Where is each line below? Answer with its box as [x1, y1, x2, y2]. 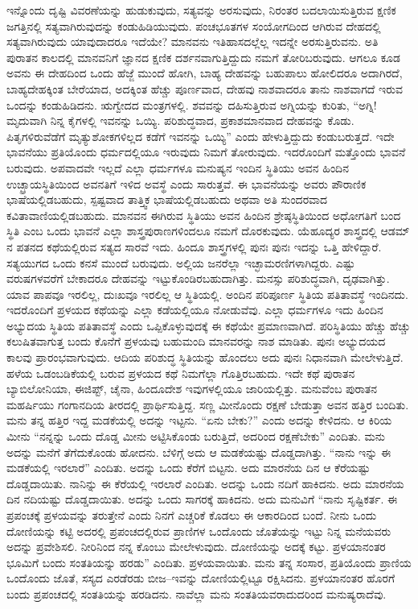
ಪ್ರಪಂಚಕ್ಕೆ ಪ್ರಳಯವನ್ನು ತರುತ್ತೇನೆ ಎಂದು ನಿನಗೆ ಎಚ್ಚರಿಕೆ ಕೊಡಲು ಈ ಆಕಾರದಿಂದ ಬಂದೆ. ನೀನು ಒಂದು [6, 507, 377, 523]
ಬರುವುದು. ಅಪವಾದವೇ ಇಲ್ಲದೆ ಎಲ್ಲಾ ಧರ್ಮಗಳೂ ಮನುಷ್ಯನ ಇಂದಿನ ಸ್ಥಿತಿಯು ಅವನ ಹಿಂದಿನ [6, 159, 349, 176]
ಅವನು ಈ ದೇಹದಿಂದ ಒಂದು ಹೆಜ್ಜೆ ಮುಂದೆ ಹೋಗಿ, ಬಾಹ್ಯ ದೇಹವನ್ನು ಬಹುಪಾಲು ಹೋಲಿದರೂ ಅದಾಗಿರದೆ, [6, 64, 403, 81]
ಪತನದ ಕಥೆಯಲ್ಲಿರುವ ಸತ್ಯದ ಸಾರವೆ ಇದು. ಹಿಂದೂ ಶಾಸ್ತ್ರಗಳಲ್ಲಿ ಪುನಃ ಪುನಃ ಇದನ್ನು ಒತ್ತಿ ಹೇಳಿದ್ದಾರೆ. [16, 238, 382, 255]
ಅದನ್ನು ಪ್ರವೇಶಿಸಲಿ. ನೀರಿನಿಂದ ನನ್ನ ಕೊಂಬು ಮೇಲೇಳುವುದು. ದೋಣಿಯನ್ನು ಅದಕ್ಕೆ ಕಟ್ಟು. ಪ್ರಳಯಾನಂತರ [6, 538, 386, 555]
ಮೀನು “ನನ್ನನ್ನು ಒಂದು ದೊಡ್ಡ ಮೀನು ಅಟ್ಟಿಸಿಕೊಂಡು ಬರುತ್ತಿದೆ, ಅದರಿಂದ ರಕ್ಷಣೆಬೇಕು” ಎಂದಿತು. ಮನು [6, 428, 386, 445]
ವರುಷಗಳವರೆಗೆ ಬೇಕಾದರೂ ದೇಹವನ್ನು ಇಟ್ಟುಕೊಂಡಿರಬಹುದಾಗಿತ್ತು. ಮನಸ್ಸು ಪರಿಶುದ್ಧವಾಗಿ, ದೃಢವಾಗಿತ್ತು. [6, 270, 390, 287]
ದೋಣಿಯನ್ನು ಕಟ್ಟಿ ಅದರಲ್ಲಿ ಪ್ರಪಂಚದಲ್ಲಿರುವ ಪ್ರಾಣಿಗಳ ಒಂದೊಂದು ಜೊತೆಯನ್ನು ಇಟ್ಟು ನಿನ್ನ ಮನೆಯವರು [6, 522, 391, 539]
